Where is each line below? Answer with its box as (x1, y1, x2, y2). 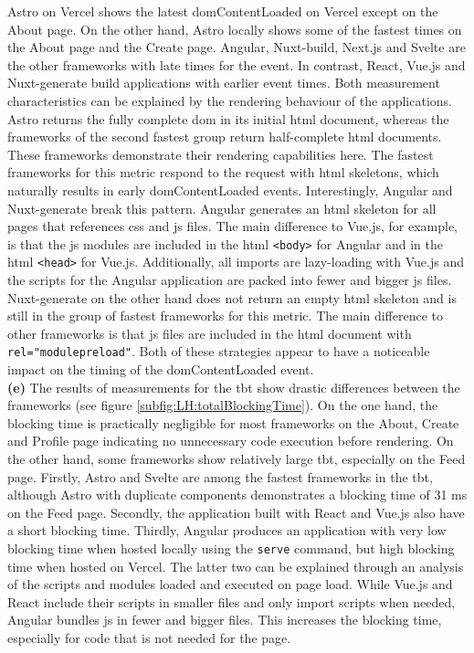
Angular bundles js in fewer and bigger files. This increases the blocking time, (7, 610, 442, 629)
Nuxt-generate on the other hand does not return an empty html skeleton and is (7, 288, 457, 307)
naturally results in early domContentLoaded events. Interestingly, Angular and (7, 180, 453, 199)
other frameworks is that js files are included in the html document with (7, 323, 412, 342)
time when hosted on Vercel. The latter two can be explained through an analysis (7, 556, 464, 575)
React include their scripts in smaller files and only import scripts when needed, (7, 592, 456, 611)
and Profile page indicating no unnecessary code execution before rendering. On (7, 431, 454, 450)
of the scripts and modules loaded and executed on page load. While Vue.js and (7, 574, 453, 594)
